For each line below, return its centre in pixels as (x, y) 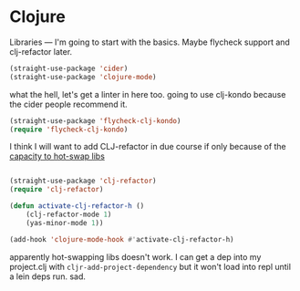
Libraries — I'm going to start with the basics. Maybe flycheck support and (150, 42)
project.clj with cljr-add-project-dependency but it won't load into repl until (150, 266)
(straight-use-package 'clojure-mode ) (83, 77)
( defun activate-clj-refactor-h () (77, 206)
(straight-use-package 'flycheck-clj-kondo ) (95, 120)
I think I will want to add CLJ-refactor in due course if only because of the (148, 147)
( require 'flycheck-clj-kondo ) (69, 130)
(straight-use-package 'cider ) (69, 68)
